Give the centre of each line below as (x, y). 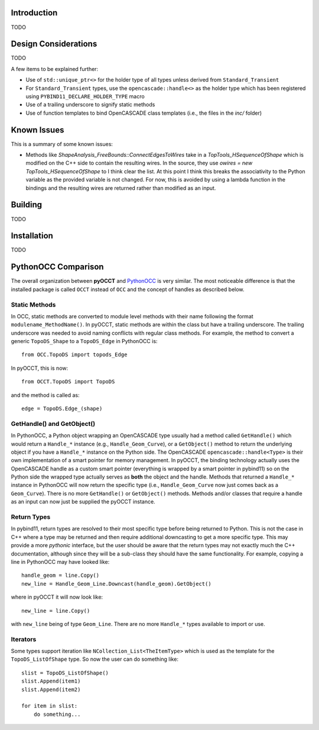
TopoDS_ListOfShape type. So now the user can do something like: (95, 659)
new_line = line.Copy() (56, 611)
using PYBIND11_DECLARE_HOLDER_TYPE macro (85, 96)
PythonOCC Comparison (57, 267)
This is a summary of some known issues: (62, 144)
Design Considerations (54, 44)
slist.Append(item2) (51, 689)
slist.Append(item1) (51, 681)
